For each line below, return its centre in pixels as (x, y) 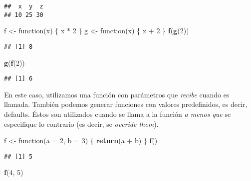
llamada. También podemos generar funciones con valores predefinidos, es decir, (126, 104)
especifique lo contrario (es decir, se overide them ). (81, 124)
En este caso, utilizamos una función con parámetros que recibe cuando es (117, 94)
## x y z (24, 6)
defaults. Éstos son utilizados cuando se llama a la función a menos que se (118, 114)
